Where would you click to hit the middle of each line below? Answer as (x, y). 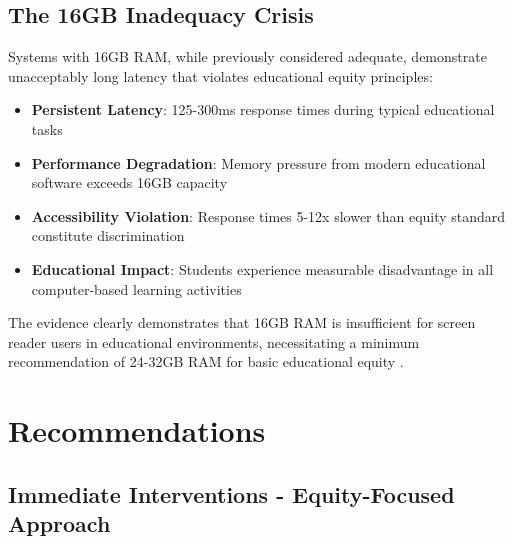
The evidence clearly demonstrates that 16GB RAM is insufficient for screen (242, 322)
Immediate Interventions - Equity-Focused (231, 493)
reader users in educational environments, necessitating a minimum (214, 341)
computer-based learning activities (136, 288)
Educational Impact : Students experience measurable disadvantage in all (262, 268)
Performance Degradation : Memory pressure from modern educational (258, 162)
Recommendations (137, 430)
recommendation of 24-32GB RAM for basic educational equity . (206, 361)
